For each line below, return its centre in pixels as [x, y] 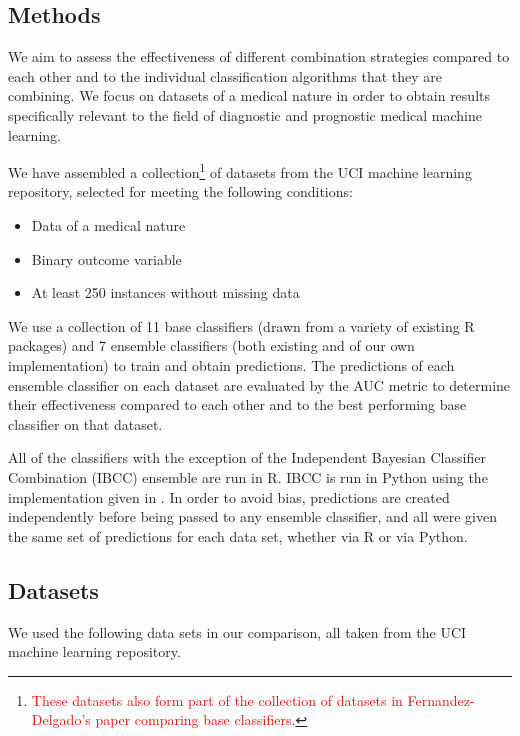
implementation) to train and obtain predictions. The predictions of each [231, 364]
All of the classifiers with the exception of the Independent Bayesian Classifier [247, 457]
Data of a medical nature [108, 225]
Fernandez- [441, 699]
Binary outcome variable [106, 258]
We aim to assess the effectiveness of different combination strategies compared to [259, 56]
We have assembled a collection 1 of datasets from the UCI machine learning [240, 170]
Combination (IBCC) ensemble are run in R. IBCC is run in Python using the [248, 476]
